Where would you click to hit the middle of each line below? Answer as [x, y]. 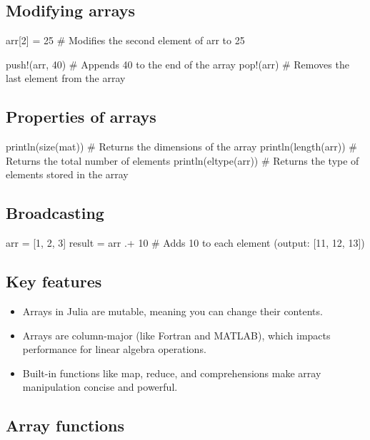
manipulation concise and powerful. [100, 387]
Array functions [65, 425]
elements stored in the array [67, 174]
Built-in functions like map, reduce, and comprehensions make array [172, 373]
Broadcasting [55, 213]
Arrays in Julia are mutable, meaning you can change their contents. [172, 311]
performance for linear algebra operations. [114, 349]
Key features [54, 281]
